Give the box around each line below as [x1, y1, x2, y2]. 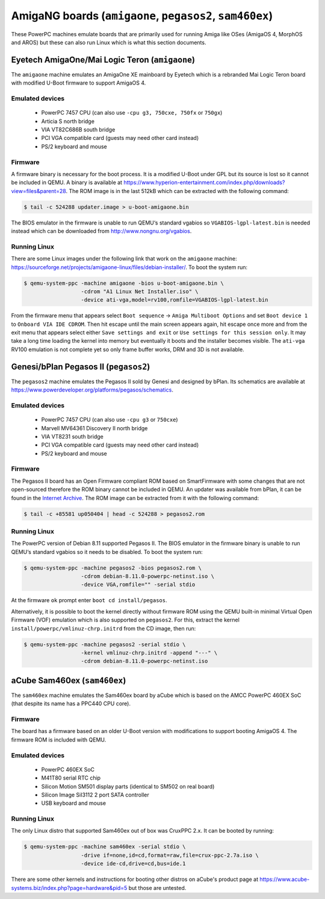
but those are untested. [128, 884, 187, 891]
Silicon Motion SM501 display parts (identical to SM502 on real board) [41, 783, 215, 790]
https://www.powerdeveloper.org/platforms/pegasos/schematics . [11, 386, 174, 393]
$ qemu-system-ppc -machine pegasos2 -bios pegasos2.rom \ [23, 564, 202, 571]
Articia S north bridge [41, 118, 94, 125]
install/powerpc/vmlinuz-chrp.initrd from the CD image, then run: [11, 624, 196, 632]
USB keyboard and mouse [41, 799, 107, 807]
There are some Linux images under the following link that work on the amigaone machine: [11, 255, 237, 262]
